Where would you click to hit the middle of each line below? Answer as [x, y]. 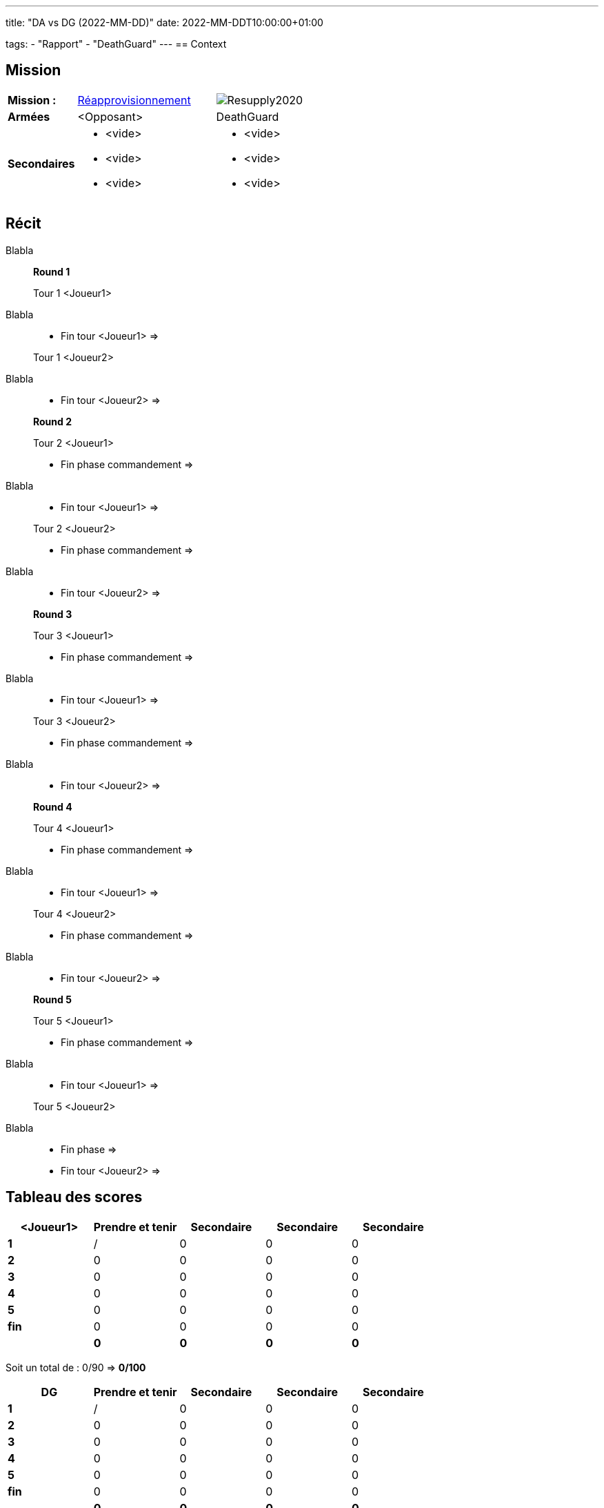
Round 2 [52, 421]
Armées [29, 116]
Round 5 [52, 999]
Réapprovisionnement [134, 100]
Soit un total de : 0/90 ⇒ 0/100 [76, 1367]
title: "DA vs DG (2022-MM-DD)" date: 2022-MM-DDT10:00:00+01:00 [164, 22]
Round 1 [52, 271]
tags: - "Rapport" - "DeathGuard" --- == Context [116, 44]
